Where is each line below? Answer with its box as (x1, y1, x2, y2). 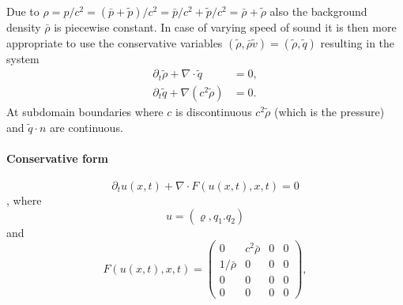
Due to (6, 3, 40, 19)
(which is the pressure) (274, 103, 385, 119)
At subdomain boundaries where (6, 103, 164, 119)
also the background (269, 3, 367, 19)
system (6, 50, 40, 66)
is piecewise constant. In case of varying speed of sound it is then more (54, 19, 397, 35)
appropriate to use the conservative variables (6, 34, 223, 51)
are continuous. (50, 119, 123, 135)
